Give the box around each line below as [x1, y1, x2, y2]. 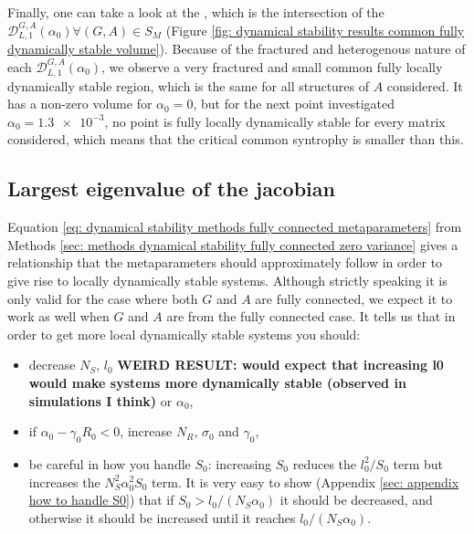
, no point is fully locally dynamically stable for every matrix [104, 111, 446, 131]
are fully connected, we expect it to [255, 288, 453, 308]
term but [393, 454, 444, 473]
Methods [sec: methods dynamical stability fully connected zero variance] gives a [7, 235, 458, 254]
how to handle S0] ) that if [28, 490, 174, 509]
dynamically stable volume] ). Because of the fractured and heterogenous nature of [7, 39, 466, 58]
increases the [28, 472, 100, 491]
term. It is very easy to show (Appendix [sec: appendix [152, 472, 459, 491]
